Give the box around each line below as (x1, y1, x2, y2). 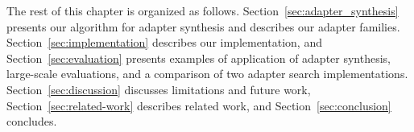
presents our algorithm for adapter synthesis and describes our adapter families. (6, 18, 400, 35)
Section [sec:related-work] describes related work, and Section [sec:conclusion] (6, 97, 391, 113)
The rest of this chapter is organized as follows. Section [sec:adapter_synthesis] (6, 2, 399, 19)
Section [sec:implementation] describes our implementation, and (6, 34, 322, 51)
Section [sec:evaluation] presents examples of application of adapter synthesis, (6, 49, 391, 66)
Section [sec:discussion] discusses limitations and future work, (6, 80, 311, 97)
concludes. (6, 113, 57, 130)
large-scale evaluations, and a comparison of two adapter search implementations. (6, 65, 408, 82)
